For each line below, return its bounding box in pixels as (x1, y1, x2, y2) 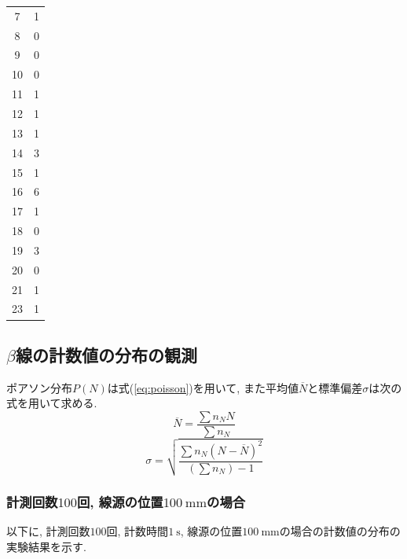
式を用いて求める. (6, 395, 97, 411)
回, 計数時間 (106, 523, 169, 539)
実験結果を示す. (6, 538, 86, 554)
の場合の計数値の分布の (279, 523, 401, 539)
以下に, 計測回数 (6, 523, 90, 539)
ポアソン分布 (6, 379, 72, 395)
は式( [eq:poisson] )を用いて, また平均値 (107, 379, 299, 395)
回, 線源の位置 (76, 492, 163, 512)
